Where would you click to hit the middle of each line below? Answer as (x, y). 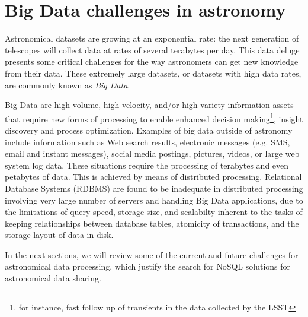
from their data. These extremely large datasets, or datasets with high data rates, (153, 73)
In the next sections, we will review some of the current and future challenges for (152, 254)
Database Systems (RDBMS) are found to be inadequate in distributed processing (154, 188)
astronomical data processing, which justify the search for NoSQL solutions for (148, 266)
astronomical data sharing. (53, 278)
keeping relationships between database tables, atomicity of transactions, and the (152, 223)
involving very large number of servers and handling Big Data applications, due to (154, 200)
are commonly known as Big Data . (68, 85)
